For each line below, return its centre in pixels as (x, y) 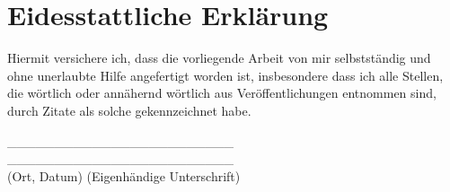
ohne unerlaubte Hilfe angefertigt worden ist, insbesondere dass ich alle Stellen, (225, 75)
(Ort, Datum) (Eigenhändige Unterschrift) (124, 175)
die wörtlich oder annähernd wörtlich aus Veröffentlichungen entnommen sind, (222, 93)
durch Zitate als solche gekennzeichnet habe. (129, 110)
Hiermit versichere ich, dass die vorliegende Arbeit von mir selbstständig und (219, 58)
